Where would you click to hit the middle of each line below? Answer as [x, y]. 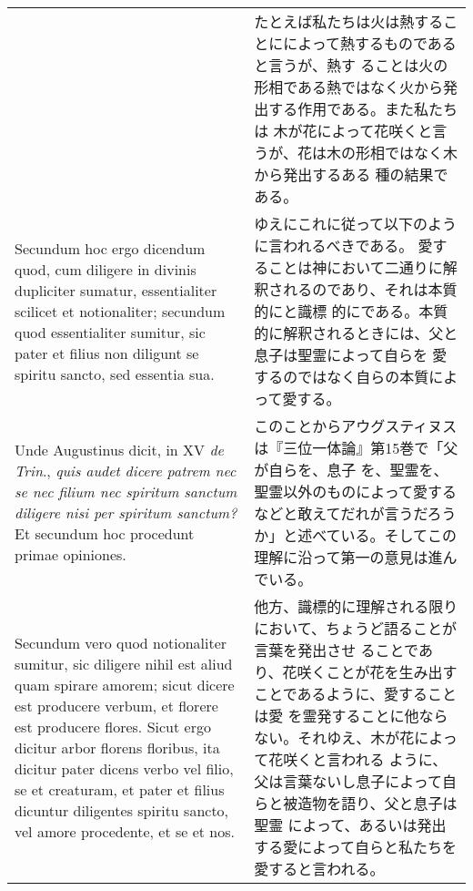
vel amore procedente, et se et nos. [125, 831]
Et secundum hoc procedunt [105, 533]
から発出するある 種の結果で [351, 174]
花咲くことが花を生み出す [370, 672]
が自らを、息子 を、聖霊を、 [351, 470]
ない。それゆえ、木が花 [334, 737]
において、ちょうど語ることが [355, 628]
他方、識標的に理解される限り [356, 606]
